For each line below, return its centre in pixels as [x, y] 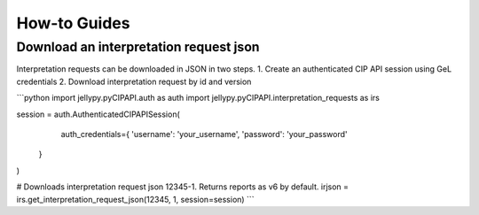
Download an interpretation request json [138, 47]
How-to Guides [73, 23]
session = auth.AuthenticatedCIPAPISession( [98, 114]
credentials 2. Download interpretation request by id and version [134, 81]
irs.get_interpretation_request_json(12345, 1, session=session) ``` [135, 199]
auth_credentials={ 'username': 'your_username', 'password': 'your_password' [204, 134]
